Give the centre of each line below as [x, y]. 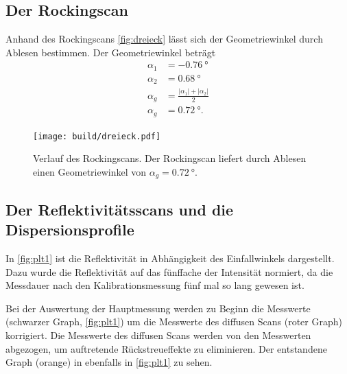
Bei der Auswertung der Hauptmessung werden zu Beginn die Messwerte [158, 308]
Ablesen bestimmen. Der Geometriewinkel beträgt [111, 52]
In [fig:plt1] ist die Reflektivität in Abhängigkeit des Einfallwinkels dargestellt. [170, 258]
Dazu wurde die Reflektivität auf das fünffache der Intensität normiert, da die [169, 271]
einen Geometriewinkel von [90, 171]
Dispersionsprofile [70, 230]
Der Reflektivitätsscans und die [120, 209]
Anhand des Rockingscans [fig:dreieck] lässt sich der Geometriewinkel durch [164, 39]
